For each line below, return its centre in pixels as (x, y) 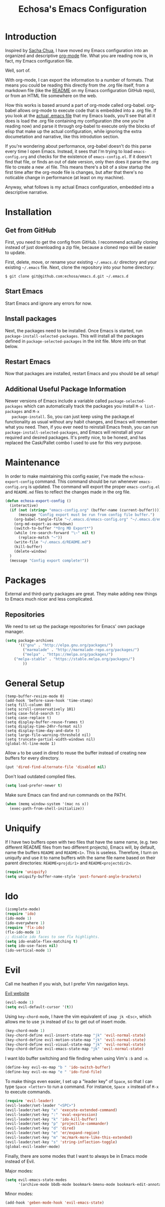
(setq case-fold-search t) (33, 714)
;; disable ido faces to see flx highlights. (52, 937)
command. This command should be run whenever (86, 481)
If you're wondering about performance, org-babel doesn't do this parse (78, 146)
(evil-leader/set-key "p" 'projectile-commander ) (57, 1124)
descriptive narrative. (27, 192)
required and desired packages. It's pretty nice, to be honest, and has (76, 438)
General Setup (35, 683)
